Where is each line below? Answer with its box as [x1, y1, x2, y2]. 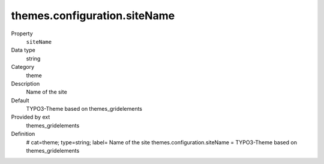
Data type [11, 47, 35, 54]
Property [11, 30, 33, 37]
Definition [11, 130, 35, 138]
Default [11, 96, 29, 104]
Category [11, 63, 35, 71]
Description [11, 80, 40, 87]
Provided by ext [11, 114, 50, 121]
